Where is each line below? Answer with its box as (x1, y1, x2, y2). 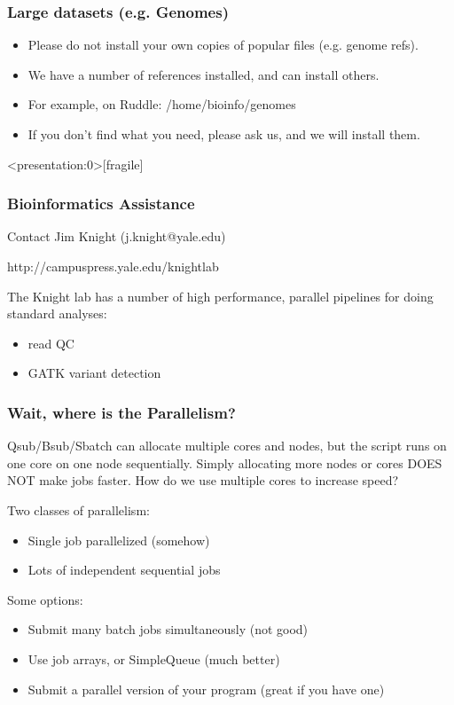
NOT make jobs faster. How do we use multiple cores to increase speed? (7, 471, 399, 490)
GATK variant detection (27, 364, 161, 382)
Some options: (7, 590, 83, 608)
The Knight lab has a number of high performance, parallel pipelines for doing (7, 286, 434, 305)
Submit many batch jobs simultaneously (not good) (27, 620, 309, 638)
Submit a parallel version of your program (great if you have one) (27, 679, 385, 698)
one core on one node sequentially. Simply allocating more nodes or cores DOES (7, 453, 442, 472)
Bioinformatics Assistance (7, 192, 195, 215)
